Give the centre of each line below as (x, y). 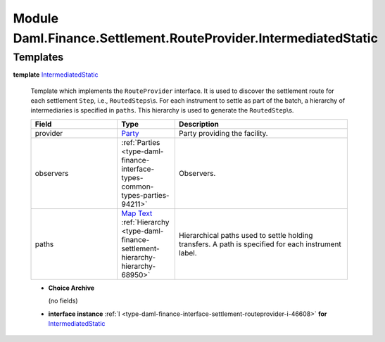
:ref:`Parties (141, 142)
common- (138, 186)
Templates (38, 57)
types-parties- (145, 195)
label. (188, 253)
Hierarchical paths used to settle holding (246, 235)
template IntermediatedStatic (56, 75)
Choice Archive (71, 288)
